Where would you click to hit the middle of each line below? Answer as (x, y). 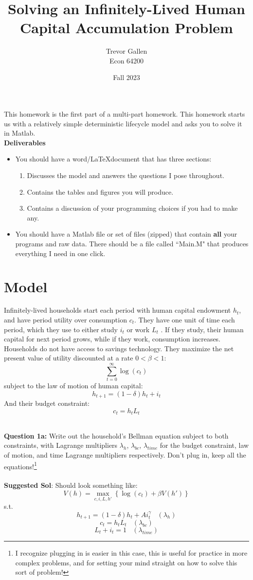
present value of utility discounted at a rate (69, 358)
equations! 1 (20, 465)
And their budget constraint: (47, 403)
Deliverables (25, 142)
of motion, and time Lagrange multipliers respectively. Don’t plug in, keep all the (125, 454)
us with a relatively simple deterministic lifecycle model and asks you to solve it (123, 123)
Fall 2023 (126, 77)
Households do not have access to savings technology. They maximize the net (119, 348)
